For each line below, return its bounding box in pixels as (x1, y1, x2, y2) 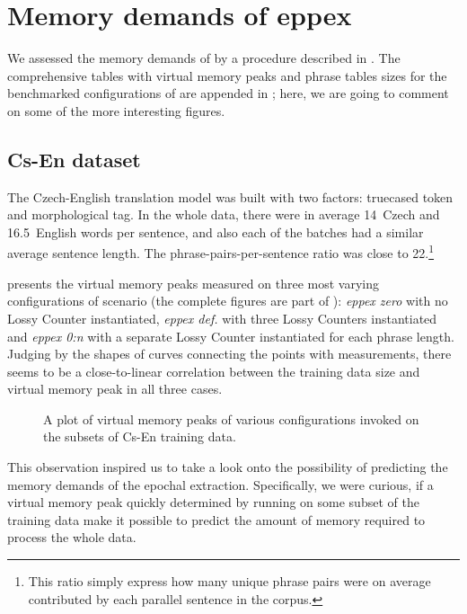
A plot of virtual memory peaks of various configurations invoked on (43, 409, 419, 428)
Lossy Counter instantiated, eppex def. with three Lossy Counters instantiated (7, 308, 437, 327)
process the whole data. (7, 528, 137, 547)
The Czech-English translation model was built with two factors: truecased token (7, 187, 454, 206)
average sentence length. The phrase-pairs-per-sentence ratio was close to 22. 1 (7, 241, 435, 263)
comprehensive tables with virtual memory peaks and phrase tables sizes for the (7, 66, 447, 85)
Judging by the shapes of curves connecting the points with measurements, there (7, 344, 452, 363)
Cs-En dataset (7, 145, 141, 173)
